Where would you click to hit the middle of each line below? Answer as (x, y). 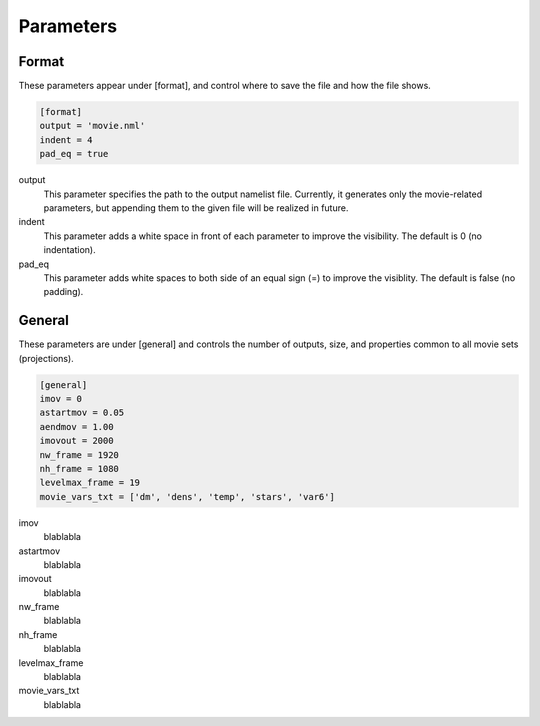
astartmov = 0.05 (82, 413)
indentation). (69, 250)
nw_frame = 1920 (79, 454)
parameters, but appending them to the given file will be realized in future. (196, 207)
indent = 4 (66, 139)
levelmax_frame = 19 (89, 483)
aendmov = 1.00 (76, 426)
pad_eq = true (74, 154)
